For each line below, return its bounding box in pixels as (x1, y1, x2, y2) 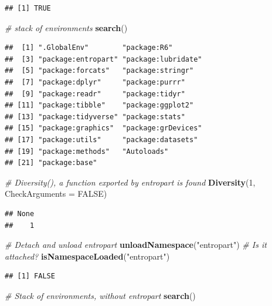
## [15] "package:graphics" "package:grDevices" (5, 124, 202, 133)
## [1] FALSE (5, 272, 55, 281)
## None (5, 209, 35, 218)
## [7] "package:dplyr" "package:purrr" (5, 78, 185, 86)
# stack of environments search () (5, 21, 128, 33)
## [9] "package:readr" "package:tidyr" (5, 89, 185, 98)
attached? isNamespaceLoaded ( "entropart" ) (5, 250, 170, 262)
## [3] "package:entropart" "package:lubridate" (5, 55, 202, 63)
